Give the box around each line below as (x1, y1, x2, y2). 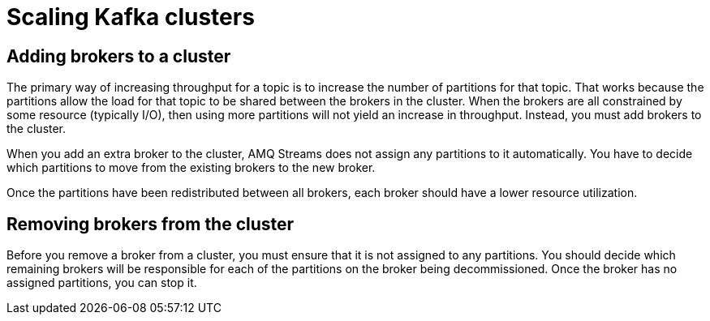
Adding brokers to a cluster (6, 45, 231, 66)
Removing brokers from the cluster (6, 213, 295, 234)
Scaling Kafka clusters (6, 3, 255, 31)
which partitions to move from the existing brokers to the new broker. (6, 160, 376, 175)
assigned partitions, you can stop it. (6, 276, 197, 290)
